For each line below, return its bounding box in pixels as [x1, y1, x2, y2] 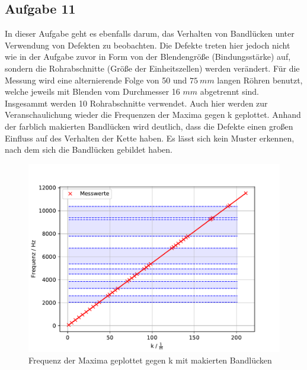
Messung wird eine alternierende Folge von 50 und [5, 73, 187, 86]
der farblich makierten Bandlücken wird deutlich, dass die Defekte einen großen [5, 120, 293, 132]
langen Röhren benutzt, [217, 73, 303, 86]
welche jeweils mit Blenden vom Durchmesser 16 [5, 85, 180, 98]
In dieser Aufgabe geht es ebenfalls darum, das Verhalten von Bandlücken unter [5, 27, 295, 40]
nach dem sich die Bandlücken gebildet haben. [5, 143, 172, 156]
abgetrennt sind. [200, 85, 260, 98]
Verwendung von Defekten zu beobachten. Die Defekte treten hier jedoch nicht [5, 38, 290, 51]
